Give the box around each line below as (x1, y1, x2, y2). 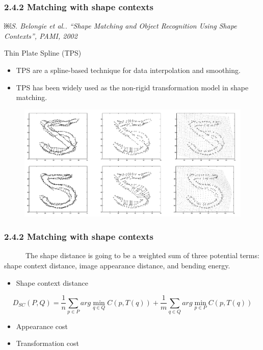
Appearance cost (16, 320, 68, 331)
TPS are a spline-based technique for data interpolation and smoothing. (16, 65, 241, 75)
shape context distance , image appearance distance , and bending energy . (4, 260, 230, 270)
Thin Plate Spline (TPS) (4, 47, 82, 58)
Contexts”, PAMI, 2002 (4, 30, 77, 41)
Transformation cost (16, 338, 79, 348)
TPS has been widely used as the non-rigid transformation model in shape (16, 82, 249, 92)
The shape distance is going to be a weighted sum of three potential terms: (25, 250, 259, 261)
